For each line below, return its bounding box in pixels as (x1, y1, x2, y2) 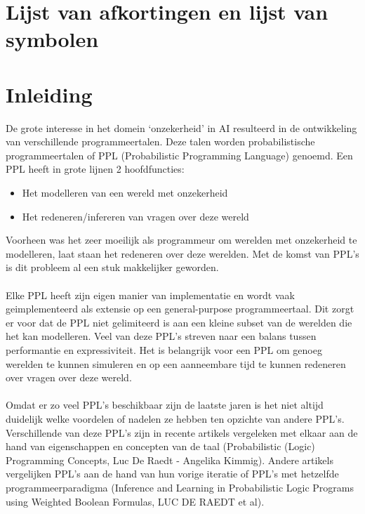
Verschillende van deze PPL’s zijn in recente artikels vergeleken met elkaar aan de (6, 425, 358, 440)
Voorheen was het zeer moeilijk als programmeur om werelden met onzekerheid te (6, 232, 357, 247)
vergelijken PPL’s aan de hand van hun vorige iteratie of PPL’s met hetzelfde (6, 466, 339, 481)
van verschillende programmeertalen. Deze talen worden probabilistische (6, 134, 315, 149)
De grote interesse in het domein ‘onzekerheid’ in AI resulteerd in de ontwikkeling (6, 120, 357, 135)
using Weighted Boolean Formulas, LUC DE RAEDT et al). (6, 494, 265, 508)
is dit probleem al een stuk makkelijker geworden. (6, 260, 219, 275)
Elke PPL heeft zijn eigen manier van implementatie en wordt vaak (6, 287, 295, 302)
